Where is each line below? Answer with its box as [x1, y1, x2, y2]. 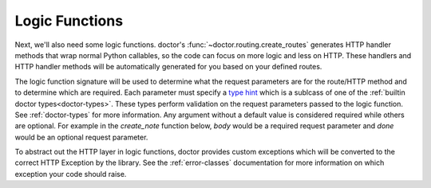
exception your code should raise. [14, 169, 127, 178]
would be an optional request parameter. [14, 132, 148, 142]
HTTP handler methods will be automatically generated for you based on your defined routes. [14, 62, 322, 72]
